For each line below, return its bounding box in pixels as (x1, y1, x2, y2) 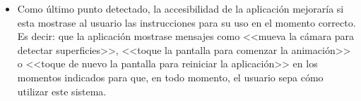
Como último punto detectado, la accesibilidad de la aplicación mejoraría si (17, 1, 344, 15)
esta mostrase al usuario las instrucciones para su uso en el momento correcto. (17, 15, 356, 29)
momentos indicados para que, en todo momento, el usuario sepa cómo (17, 69, 324, 84)
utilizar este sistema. (17, 83, 107, 98)
